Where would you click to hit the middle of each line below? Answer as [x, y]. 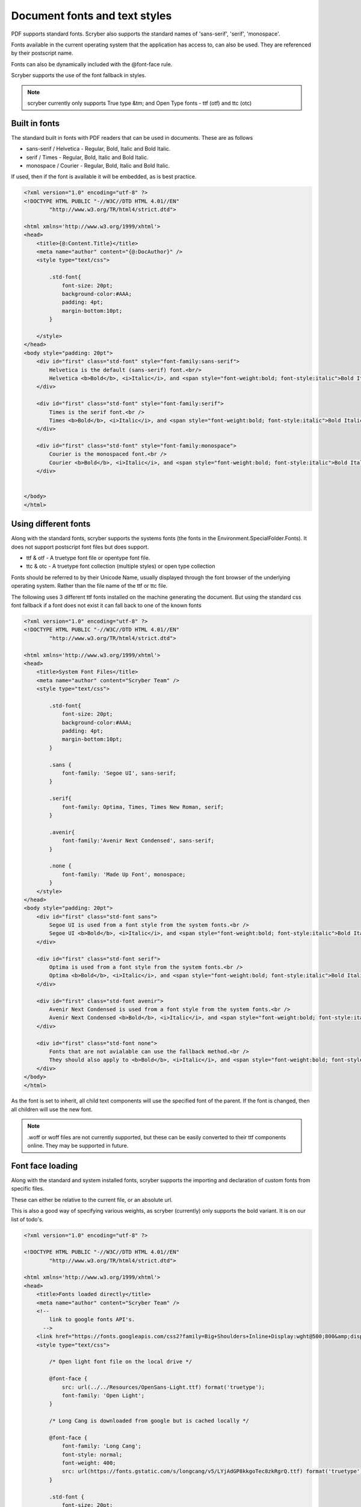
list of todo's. [27, 1219]
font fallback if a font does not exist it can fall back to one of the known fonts [106, 605]
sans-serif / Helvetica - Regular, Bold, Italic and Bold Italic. [98, 149]
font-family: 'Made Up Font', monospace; [124, 874]
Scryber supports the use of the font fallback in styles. [79, 75]
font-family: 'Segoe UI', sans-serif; [119, 773]
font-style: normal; [92, 1455]
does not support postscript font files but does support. [80, 547]
